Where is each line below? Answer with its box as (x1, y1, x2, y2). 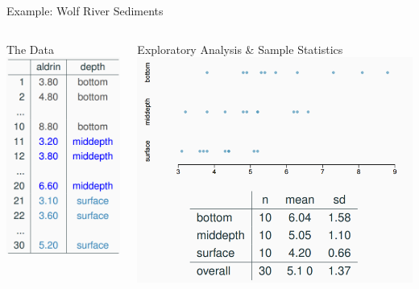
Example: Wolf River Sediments (6, 2, 164, 19)
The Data (6, 40, 54, 57)
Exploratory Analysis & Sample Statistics (137, 40, 343, 57)
